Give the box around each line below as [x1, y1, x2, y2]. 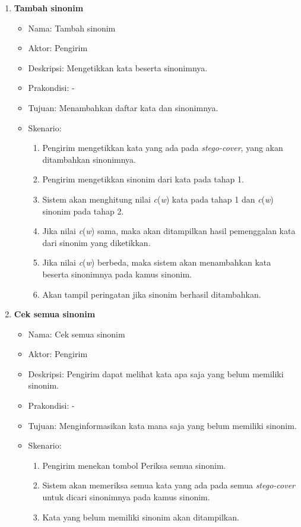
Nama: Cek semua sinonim [28, 327, 125, 340]
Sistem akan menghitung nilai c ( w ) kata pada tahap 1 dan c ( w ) [42, 193, 274, 205]
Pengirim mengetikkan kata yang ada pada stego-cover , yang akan [42, 141, 283, 154]
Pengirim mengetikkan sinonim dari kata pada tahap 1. [42, 173, 244, 185]
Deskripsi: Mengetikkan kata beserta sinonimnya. [28, 61, 208, 74]
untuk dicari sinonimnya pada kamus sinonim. [42, 491, 210, 503]
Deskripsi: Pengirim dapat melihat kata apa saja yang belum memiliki [28, 367, 284, 380]
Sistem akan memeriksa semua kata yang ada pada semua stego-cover [42, 479, 296, 491]
